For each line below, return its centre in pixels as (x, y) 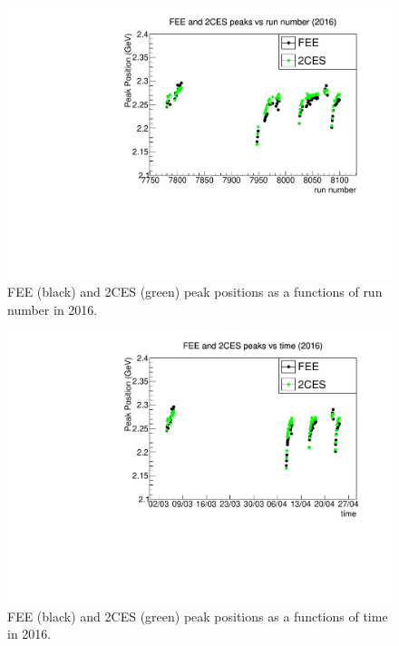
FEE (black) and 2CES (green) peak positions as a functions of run (195, 292)
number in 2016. (53, 309)
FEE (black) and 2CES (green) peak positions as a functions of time (198, 616)
